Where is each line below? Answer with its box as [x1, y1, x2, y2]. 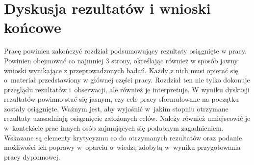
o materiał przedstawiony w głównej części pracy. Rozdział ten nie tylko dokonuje [4, 75, 250, 85]
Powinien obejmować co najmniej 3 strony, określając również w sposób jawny [4, 55, 238, 65]
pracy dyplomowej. [4, 151, 60, 162]
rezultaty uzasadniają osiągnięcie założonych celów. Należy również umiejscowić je [4, 113, 251, 123]
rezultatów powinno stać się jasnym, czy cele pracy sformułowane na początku [4, 94, 239, 104]
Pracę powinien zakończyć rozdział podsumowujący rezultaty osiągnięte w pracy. [4, 46, 247, 56]
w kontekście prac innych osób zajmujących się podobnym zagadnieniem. [4, 123, 224, 133]
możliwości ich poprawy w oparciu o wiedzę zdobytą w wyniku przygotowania [4, 142, 241, 152]
